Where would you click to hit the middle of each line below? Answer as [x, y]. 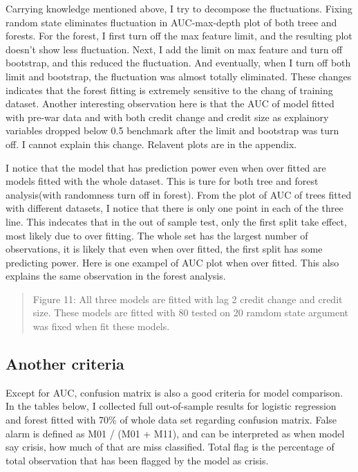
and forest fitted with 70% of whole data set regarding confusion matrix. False [171, 420]
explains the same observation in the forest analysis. [116, 276]
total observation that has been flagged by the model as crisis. [137, 460]
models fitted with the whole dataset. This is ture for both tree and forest [162, 181]
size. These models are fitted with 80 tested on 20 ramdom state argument [190, 312]
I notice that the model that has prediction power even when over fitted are [166, 167]
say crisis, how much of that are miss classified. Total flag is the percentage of [170, 447]
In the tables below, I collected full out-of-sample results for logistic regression [171, 406]
